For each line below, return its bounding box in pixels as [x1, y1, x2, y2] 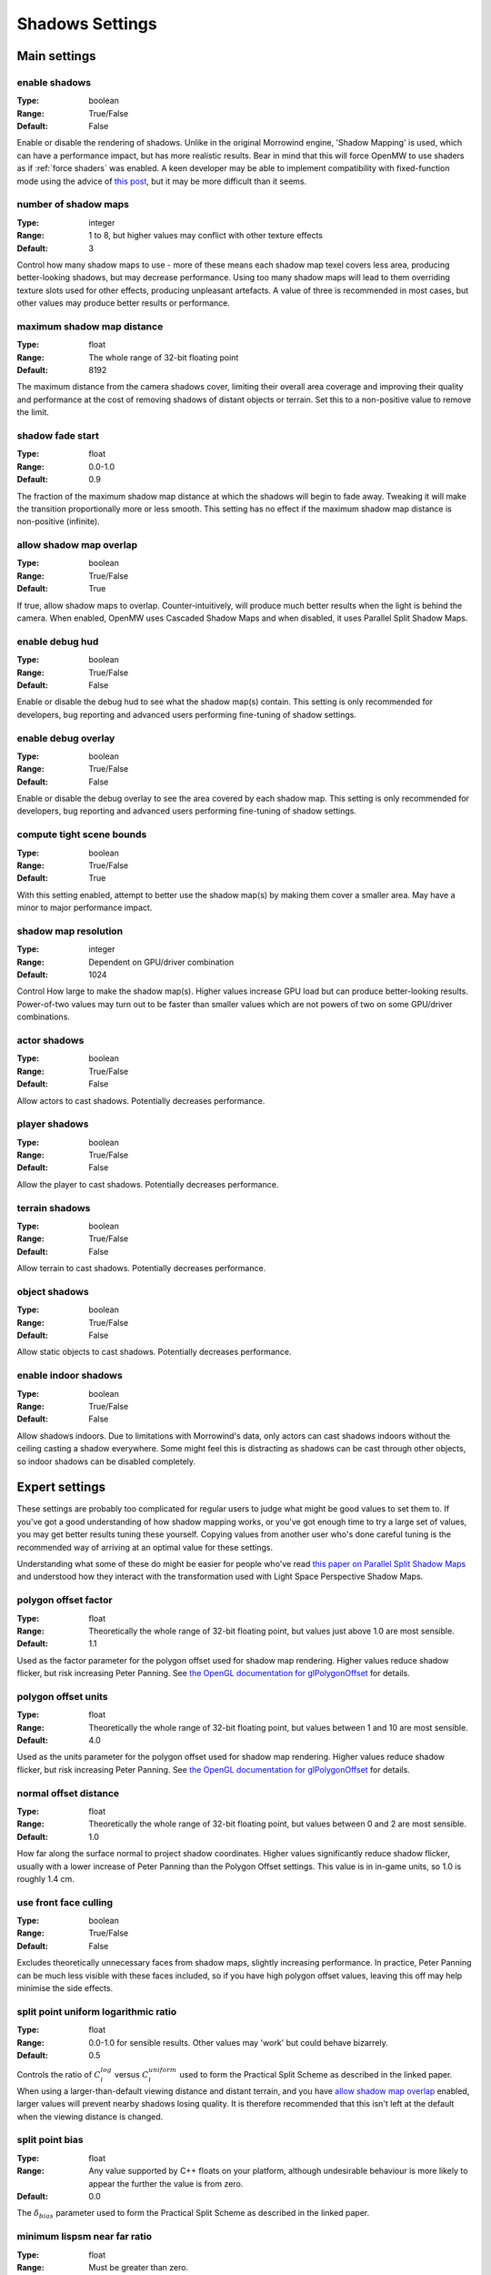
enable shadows [16, 76, 91, 88]
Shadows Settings [16, 14, 158, 34]
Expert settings [16, 1480, 106, 1495]
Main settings [16, 48, 96, 64]
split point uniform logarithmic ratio [16, 2005, 177, 2017]
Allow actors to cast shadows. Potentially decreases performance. [16, 1095, 266, 1106]
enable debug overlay [16, 732, 115, 744]
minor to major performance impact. [16, 902, 153, 914]
